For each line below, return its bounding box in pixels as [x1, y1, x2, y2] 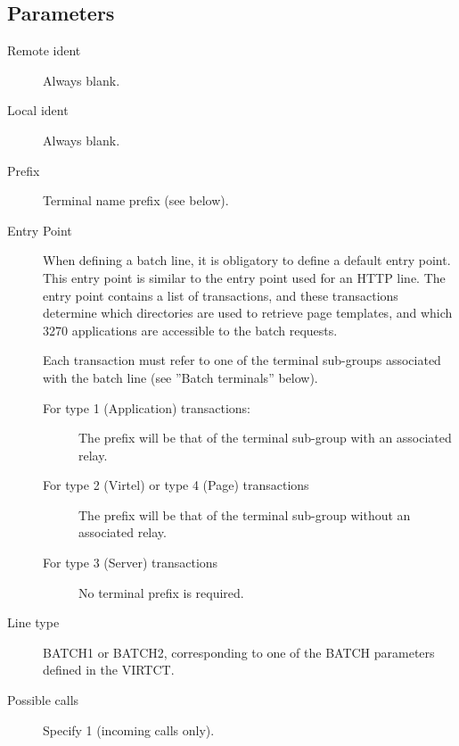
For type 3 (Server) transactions [43, 553, 218, 572]
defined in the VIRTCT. [43, 660, 175, 679]
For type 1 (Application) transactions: [43, 398, 251, 417]
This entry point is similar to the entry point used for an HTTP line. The [43, 268, 446, 286]
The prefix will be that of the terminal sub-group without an [78, 505, 411, 524]
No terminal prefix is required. [78, 583, 244, 601]
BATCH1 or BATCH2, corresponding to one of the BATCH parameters [43, 642, 435, 661]
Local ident [7, 101, 69, 120]
